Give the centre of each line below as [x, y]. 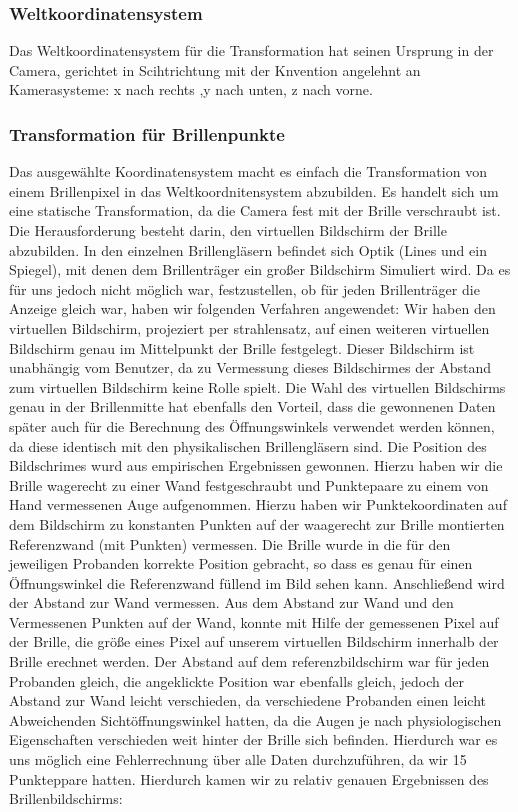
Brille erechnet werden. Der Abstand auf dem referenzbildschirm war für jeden [249, 661]
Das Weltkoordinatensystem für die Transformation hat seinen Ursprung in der [251, 50]
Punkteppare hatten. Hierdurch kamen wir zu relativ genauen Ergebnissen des [249, 778]
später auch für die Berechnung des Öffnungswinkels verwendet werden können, [252, 425]
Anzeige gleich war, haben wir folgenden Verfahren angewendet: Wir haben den [252, 308]
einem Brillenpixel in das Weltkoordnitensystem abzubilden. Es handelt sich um [254, 190]
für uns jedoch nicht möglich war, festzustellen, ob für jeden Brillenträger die [244, 288]
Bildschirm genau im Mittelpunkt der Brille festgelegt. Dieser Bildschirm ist [242, 347]
